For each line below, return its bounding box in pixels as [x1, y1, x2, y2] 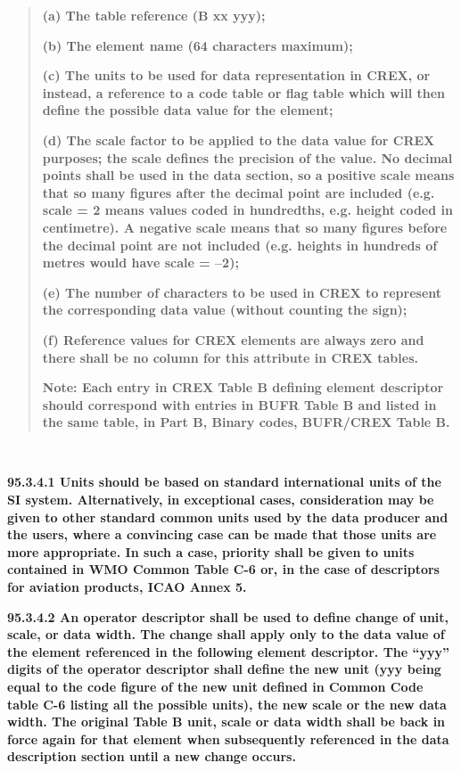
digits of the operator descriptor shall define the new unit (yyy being [7, 660, 441, 678]
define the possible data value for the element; [42, 101, 333, 119]
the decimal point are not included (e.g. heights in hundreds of [42, 235, 438, 254]
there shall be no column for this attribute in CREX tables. [42, 348, 418, 366]
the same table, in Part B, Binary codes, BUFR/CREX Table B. [42, 413, 450, 431]
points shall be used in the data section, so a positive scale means [42, 166, 455, 185]
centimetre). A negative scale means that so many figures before [42, 217, 448, 236]
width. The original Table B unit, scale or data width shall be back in [7, 712, 446, 731]
